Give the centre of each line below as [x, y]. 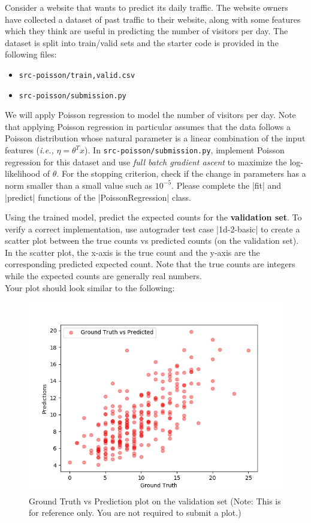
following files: [31, 54]
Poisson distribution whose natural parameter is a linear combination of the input [155, 138]
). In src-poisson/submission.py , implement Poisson [185, 150]
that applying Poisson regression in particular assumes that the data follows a [148, 126]
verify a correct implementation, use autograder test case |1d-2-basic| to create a [153, 229]
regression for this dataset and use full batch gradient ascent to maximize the [146, 161]
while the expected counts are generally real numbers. [103, 276]
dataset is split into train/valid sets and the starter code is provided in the [142, 42]
